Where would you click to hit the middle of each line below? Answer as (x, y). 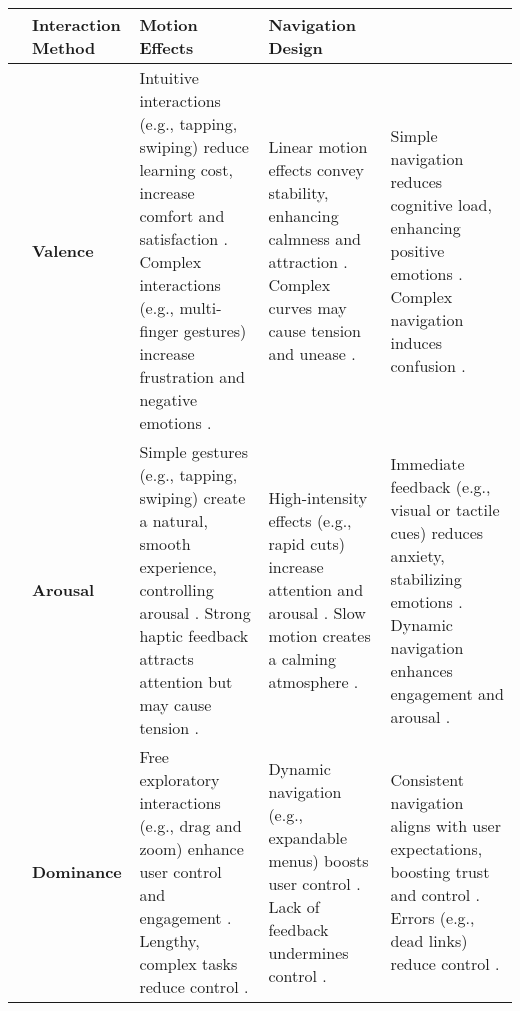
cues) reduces (437, 532)
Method (64, 47)
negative (168, 399)
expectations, (436, 848)
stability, (298, 192)
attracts (166, 658)
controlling (176, 589)
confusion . (428, 365)
